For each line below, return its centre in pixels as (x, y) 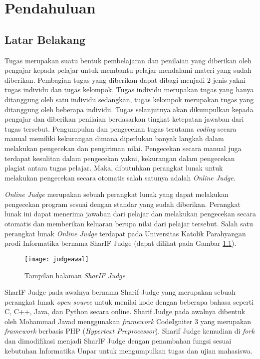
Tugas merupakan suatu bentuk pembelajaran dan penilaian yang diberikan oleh (128, 60)
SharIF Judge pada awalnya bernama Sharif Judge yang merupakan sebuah (120, 292)
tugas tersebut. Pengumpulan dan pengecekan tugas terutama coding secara (121, 128)
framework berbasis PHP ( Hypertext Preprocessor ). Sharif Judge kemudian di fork (130, 331)
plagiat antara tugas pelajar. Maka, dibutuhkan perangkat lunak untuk (114, 168)
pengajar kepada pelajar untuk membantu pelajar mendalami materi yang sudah (128, 70)
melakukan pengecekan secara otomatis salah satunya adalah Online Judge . (120, 177)
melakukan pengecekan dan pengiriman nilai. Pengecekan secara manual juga (123, 148)
